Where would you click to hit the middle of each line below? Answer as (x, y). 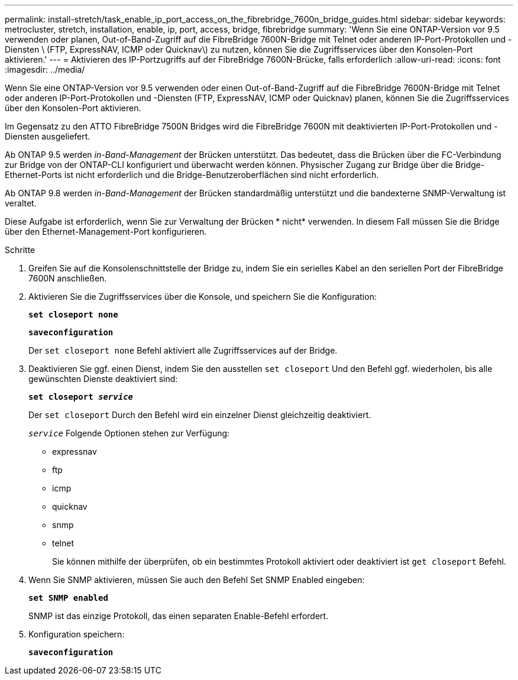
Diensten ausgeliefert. (48, 136)
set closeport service (81, 397)
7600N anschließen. (68, 278)
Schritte (20, 250)
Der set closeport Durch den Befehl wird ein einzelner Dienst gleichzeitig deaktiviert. (200, 415)
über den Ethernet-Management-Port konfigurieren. (106, 231)
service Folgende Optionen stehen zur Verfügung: (129, 433)
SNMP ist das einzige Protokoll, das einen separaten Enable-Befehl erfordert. (179, 616)
